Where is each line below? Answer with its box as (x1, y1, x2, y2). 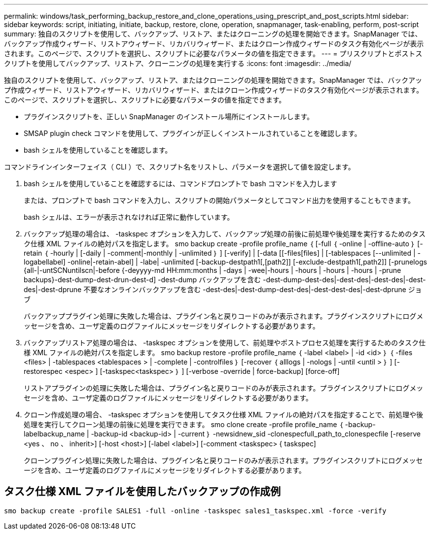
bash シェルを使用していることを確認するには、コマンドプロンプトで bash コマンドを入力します (24, 179, 337, 188)
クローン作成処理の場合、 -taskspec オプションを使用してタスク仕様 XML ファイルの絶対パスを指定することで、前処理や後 (24, 410, 423, 419)
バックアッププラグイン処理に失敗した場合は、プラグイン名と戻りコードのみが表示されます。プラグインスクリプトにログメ (24, 312, 424, 320)
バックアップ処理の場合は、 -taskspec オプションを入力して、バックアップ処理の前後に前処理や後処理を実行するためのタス (24, 230, 426, 238)
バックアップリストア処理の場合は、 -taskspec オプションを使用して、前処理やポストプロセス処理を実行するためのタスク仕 (24, 338, 426, 347)
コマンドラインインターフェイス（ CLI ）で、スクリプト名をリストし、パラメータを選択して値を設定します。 (4, 163, 355, 171)
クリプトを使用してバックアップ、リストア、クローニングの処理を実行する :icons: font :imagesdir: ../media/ (4, 59, 352, 67)
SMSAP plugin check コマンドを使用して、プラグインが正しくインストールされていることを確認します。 (24, 129, 361, 137)
